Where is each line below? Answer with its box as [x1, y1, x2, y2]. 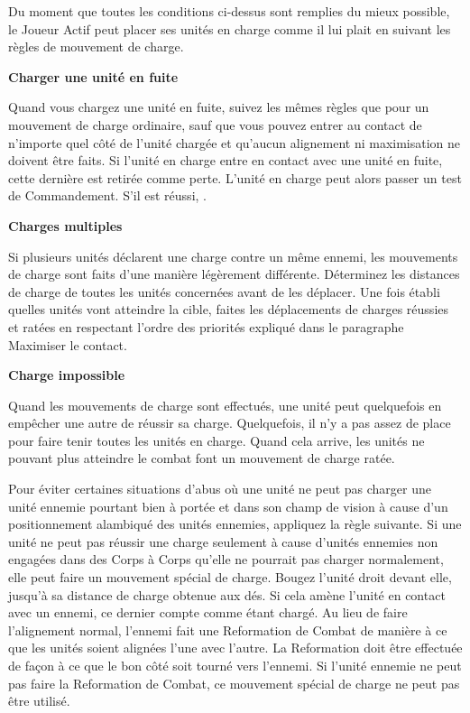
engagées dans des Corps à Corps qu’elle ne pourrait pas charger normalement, [8, 550, 444, 569]
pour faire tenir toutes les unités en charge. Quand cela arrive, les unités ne [8, 431, 425, 449]
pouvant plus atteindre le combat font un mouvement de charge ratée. [8, 449, 395, 468]
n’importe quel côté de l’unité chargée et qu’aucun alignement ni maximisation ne [8, 133, 461, 152]
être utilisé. [8, 691, 70, 710]
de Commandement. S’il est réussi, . [8, 186, 207, 205]
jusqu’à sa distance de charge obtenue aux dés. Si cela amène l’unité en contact [8, 585, 446, 604]
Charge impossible [8, 366, 125, 384]
